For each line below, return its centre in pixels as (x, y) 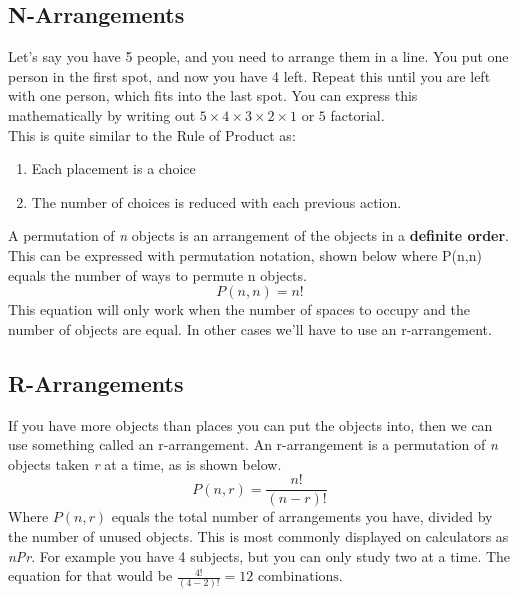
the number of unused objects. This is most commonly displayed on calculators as (258, 535)
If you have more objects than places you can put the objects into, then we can (250, 424)
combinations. (300, 577)
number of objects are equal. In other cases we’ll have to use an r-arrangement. (250, 328)
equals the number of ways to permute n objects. (157, 274)
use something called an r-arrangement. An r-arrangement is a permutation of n (253, 444)
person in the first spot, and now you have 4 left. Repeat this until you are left (249, 75)
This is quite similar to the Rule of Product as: (152, 134)
